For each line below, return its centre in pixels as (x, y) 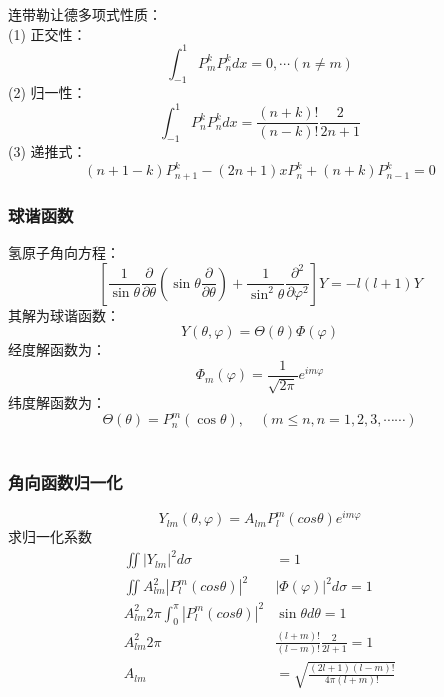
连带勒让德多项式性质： (85, 14)
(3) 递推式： (47, 151)
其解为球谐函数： (64, 314)
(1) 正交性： (47, 33)
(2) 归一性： (47, 92)
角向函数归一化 (65, 481)
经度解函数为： (57, 349)
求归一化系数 (50, 536)
